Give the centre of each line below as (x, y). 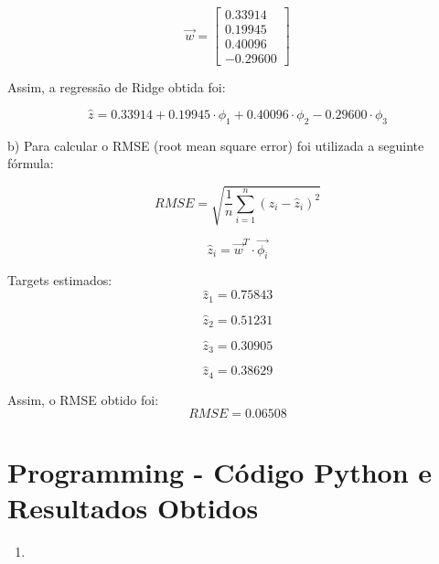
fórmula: (31, 163)
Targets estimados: (60, 280)
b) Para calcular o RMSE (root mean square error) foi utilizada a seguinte (216, 145)
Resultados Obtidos (133, 507)
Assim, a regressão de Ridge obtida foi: (117, 87)
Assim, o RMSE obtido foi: (83, 399)
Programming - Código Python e (220, 471)
